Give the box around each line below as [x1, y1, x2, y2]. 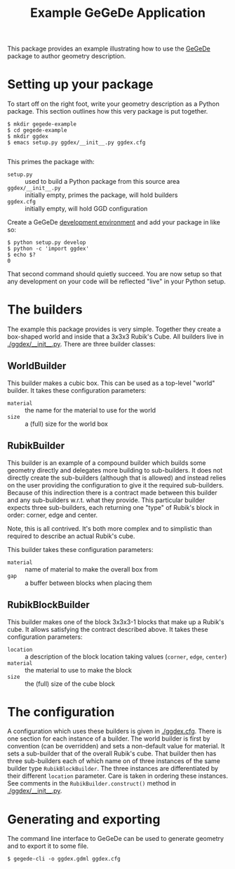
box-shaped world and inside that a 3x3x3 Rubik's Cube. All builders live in [7, 332, 224, 341]
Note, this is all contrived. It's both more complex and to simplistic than [7, 524, 213, 532]
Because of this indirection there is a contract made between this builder [7, 488, 217, 497]
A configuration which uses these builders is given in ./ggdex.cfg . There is [7, 727, 222, 736]
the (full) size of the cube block [25, 679, 116, 688]
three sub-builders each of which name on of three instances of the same [7, 757, 221, 765]
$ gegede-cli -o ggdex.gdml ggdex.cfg [7, 856, 121, 863]
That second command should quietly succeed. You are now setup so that [7, 270, 222, 278]
